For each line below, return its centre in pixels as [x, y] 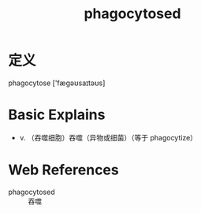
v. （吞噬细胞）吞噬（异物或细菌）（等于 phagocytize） [108, 137]
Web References [64, 170]
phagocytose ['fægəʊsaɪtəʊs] [57, 83]
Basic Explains [57, 115]
